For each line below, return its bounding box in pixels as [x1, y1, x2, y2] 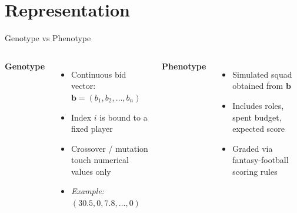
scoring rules [232, 165, 278, 177]
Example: [71, 185, 104, 197]
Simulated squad [232, 68, 292, 80]
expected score [232, 122, 285, 135]
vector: [71, 79, 96, 92]
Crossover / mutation [71, 142, 148, 154]
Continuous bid [71, 68, 126, 80]
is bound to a [99, 111, 148, 123]
